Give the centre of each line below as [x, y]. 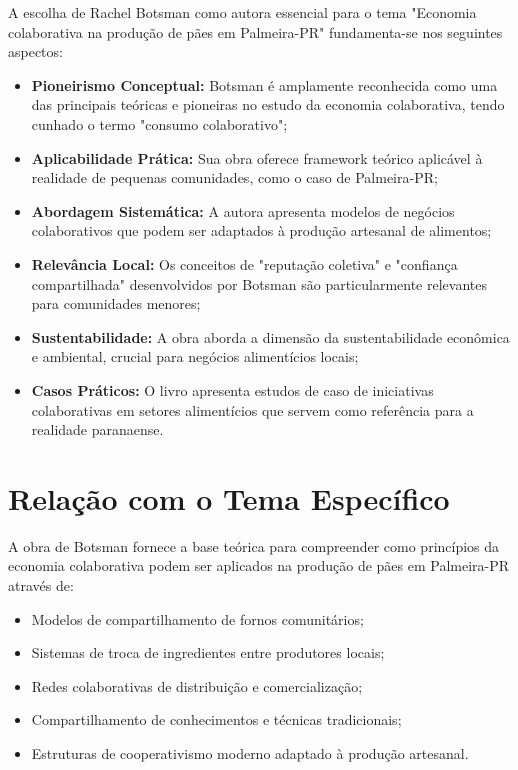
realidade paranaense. [97, 429]
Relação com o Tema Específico [229, 497]
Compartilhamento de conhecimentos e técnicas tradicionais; [216, 719]
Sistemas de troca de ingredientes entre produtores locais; [208, 652]
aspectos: [35, 51]
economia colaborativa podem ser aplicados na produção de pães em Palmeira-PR [259, 565]
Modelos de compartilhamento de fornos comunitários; [197, 618]
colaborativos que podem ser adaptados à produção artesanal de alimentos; [261, 230]
